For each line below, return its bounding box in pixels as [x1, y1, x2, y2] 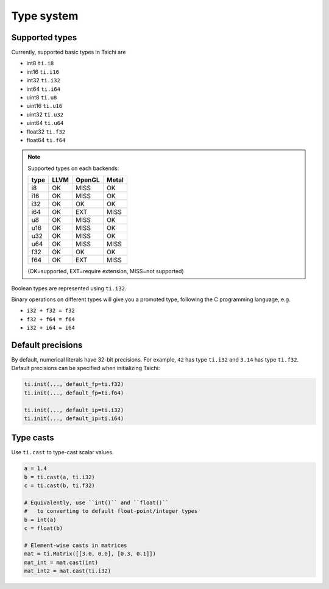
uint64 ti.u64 [26, 120, 64, 127]
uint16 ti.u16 [26, 102, 63, 110]
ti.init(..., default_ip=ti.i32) [24, 406, 124, 413]
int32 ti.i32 [26, 77, 60, 84]
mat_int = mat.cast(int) [24, 559, 99, 566]
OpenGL [75, 176, 100, 184]
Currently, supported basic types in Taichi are [11, 49, 126, 56]
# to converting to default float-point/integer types [24, 508, 198, 515]
